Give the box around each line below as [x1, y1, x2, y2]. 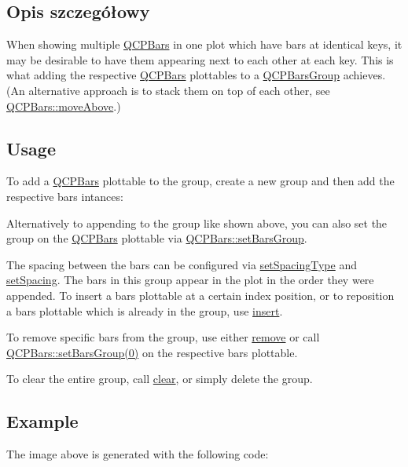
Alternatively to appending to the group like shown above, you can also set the [6, 214, 388, 231]
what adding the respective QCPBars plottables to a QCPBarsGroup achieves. [6, 67, 386, 83]
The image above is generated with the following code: [6, 446, 269, 462]
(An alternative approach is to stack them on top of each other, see [6, 82, 330, 98]
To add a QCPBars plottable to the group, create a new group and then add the [6, 173, 395, 189]
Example [6, 409, 79, 433]
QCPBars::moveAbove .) [6, 97, 121, 114]
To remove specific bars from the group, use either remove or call [6, 329, 320, 345]
